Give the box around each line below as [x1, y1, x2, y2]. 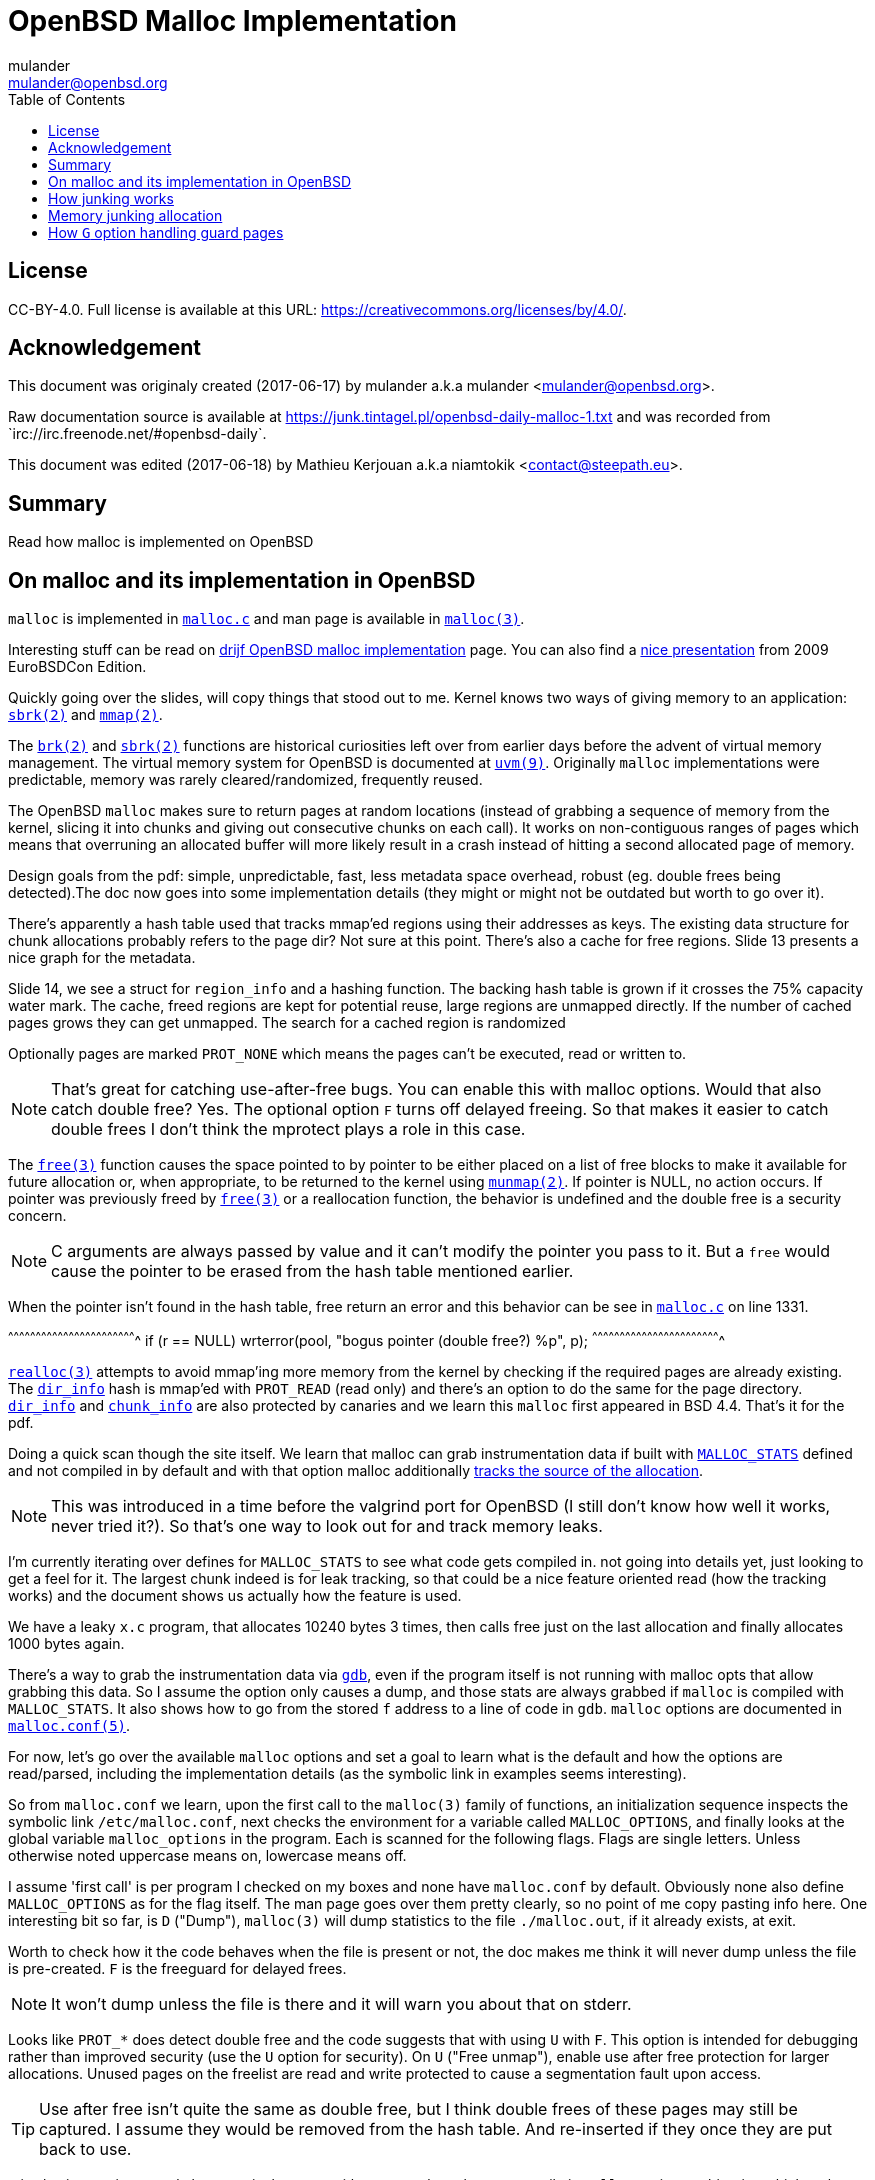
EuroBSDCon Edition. [8, 658, 147, 676]
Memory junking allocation [48, 206, 223, 224]
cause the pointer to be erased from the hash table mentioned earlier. [51, 1261, 574, 1282]
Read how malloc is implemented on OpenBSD [8, 533, 314, 551]
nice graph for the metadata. [8, 949, 196, 967]
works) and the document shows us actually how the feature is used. [8, 1586, 462, 1604]
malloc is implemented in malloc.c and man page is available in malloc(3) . [8, 610, 525, 628]
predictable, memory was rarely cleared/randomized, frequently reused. [8, 771, 483, 789]
